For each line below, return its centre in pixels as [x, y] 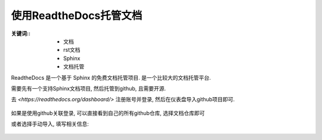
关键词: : [21, 33]
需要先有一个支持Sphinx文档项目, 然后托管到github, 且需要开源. [89, 88]
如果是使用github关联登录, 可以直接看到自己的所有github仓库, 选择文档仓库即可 [108, 113]
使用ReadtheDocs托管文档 [77, 15]
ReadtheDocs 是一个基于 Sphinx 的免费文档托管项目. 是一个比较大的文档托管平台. [111, 77]
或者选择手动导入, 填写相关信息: [50, 124]
